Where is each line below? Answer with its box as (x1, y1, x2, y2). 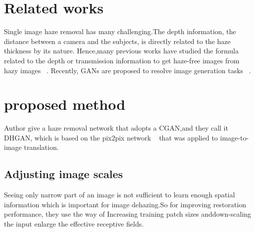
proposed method (4, 94, 126, 114)
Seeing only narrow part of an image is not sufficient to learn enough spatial (4, 189, 235, 200)
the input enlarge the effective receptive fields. (4, 218, 144, 229)
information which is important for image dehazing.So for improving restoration (4, 199, 246, 209)
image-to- (220, 132, 249, 142)
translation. (24, 142, 59, 152)
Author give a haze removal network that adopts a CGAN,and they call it (4, 123, 228, 133)
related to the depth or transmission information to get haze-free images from (4, 55, 240, 65)
